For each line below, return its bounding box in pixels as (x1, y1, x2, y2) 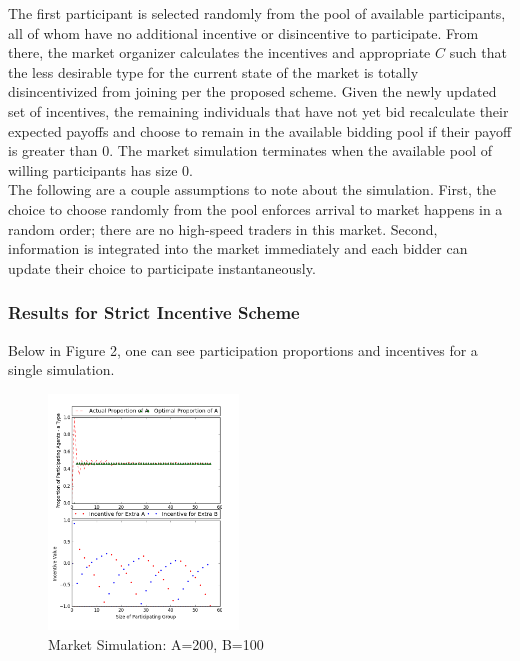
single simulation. (8, 359, 115, 380)
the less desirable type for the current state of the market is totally (8, 61, 419, 82)
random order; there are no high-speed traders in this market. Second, (8, 218, 438, 239)
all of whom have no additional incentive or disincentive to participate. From (8, 22, 479, 43)
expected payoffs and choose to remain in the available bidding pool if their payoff (8, 120, 512, 141)
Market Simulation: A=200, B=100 (48, 634, 264, 655)
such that (449, 42, 507, 63)
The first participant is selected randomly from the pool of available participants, (8, 3, 506, 23)
